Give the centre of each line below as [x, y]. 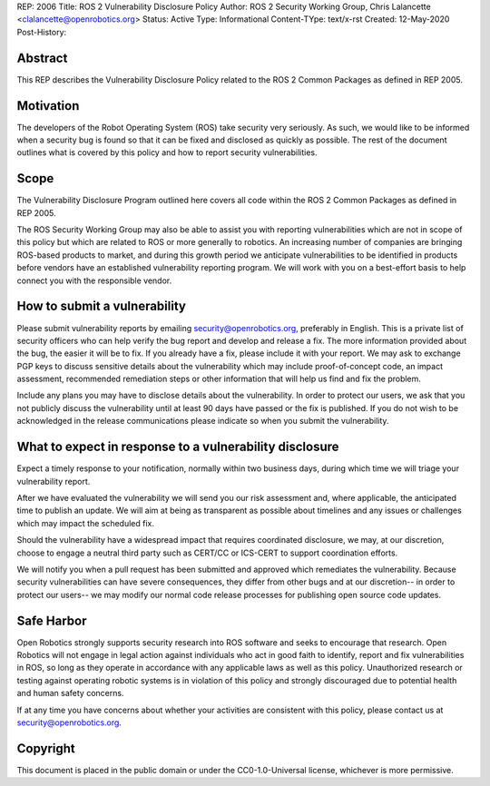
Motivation [48, 106]
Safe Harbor [52, 620]
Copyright [46, 748]
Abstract [42, 58]
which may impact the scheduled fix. [85, 523]
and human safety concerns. [70, 693]
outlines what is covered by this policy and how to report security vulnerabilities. [167, 152]
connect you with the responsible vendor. [94, 280]
